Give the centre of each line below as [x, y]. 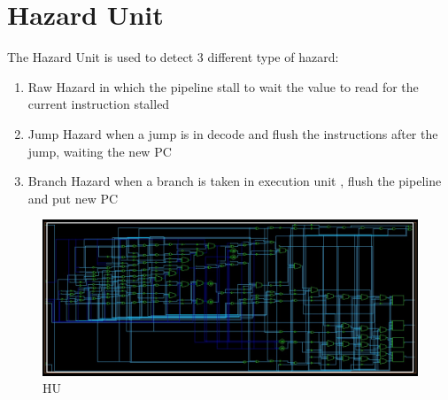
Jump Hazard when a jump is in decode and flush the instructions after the [233, 133]
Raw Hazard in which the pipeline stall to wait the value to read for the [223, 86]
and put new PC [73, 198]
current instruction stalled [99, 104]
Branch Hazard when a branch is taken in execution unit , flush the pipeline [235, 181]
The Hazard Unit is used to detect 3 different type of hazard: [173, 57]
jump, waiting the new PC [100, 151]
